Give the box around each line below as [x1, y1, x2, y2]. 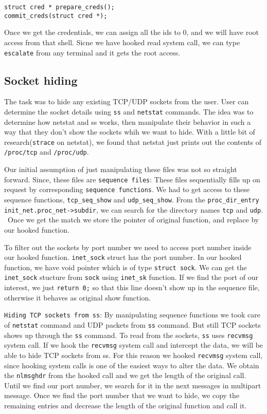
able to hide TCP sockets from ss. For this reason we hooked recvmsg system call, [4, 349, 263, 360]
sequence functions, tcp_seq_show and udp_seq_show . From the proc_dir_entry [4, 194, 259, 205]
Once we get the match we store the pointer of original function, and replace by [7, 214, 259, 225]
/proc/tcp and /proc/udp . [4, 146, 89, 157]
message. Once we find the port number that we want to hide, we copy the [4, 390, 240, 401]
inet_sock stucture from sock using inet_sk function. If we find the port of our [4, 272, 258, 283]
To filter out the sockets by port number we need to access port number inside [4, 241, 252, 252]
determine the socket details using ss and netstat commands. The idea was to [4, 106, 254, 117]
